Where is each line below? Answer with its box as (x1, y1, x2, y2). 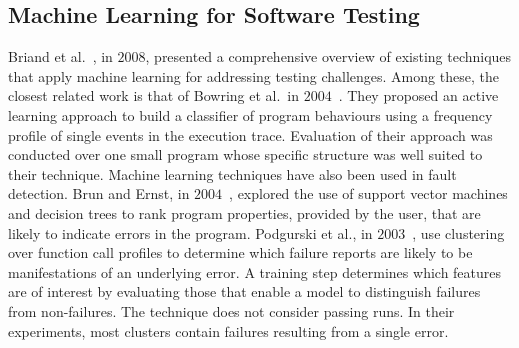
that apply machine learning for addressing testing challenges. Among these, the (8, 65, 499, 86)
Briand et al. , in (8, 46, 113, 67)
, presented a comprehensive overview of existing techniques (145, 46, 512, 67)
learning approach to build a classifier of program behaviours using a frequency (8, 104, 493, 125)
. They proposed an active (338, 85, 499, 106)
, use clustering (412, 222, 505, 243)
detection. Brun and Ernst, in (8, 183, 190, 204)
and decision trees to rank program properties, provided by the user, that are (8, 202, 481, 223)
